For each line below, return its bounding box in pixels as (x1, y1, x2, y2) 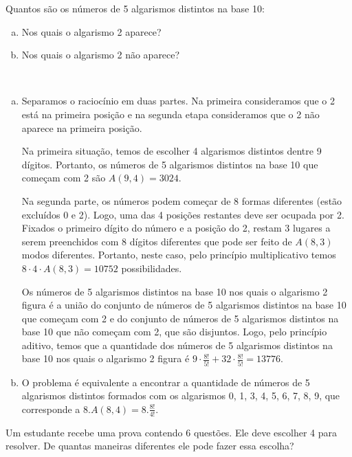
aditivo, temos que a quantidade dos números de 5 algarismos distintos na (21, 337, 333, 352)
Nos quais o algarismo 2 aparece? (21, 24, 162, 38)
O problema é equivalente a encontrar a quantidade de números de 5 (21, 375, 310, 389)
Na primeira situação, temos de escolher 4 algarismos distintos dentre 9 (21, 144, 322, 158)
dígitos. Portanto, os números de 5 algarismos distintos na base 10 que (21, 157, 318, 171)
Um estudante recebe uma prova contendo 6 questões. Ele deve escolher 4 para (5, 425, 338, 439)
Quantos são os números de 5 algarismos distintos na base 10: (5, 1, 265, 15)
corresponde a (21, 401, 80, 416)
